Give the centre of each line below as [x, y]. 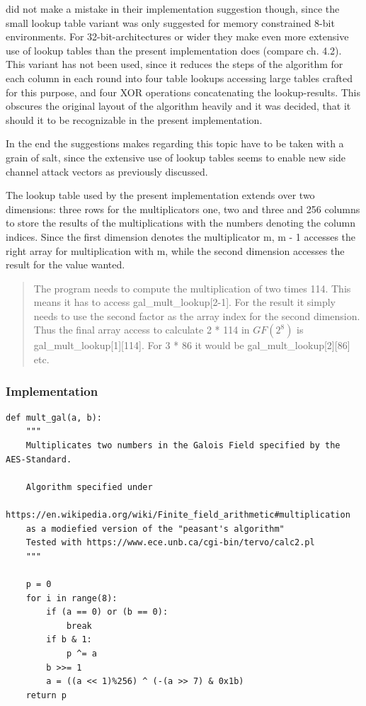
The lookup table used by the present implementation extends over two [160, 195]
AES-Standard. [39, 459]
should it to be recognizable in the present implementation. [134, 119]
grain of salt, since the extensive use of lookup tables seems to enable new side [176, 157]
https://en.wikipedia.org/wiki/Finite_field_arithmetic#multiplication [178, 515]
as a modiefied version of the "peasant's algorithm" [155, 529]
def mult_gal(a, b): [54, 417]
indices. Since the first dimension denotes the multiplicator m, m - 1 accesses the [181, 236]
